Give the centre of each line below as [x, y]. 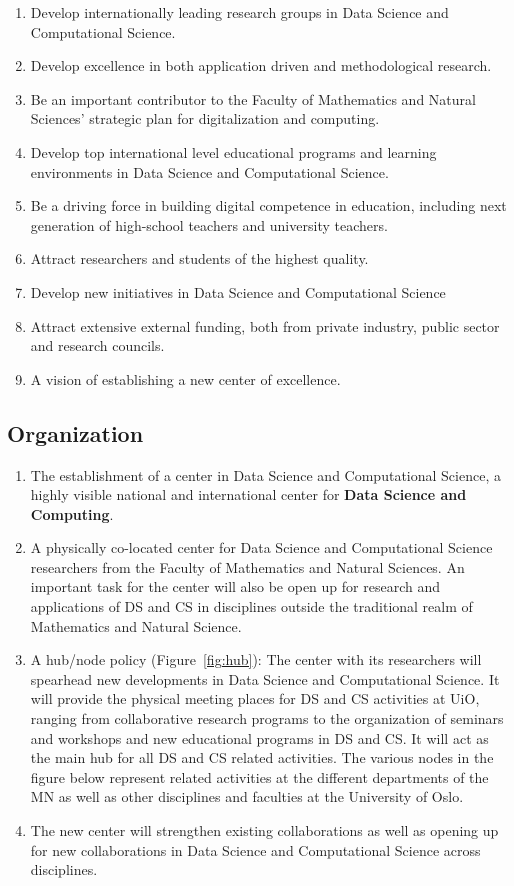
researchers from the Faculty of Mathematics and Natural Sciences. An [247, 566]
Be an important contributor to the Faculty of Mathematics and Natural [253, 98]
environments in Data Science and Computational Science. [209, 171]
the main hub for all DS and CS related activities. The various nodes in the [262, 757]
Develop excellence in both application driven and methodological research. [261, 65]
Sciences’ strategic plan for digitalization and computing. [205, 118]
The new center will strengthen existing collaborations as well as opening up [264, 830]
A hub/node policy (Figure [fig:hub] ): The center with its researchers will [256, 659]
